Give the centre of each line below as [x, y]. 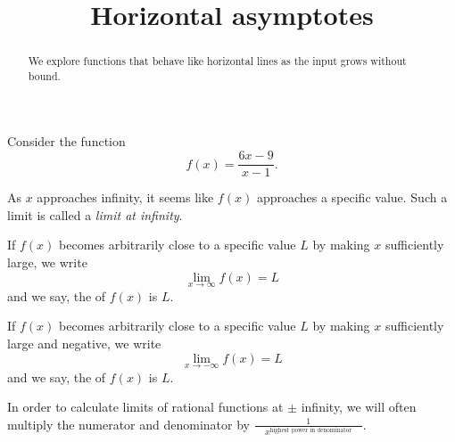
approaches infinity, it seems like [125, 197]
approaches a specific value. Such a [352, 197]
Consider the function [66, 141]
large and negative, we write [84, 343]
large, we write [47, 262]
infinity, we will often [359, 407]
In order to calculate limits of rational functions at [145, 407]
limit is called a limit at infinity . [95, 214]
